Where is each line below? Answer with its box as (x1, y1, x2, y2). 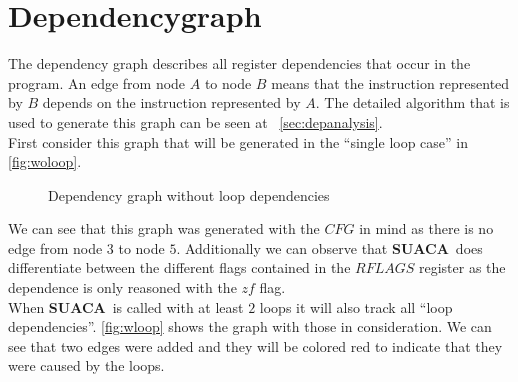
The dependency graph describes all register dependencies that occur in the (8, 53, 471, 74)
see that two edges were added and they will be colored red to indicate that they (8, 335, 503, 356)
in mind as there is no (359, 218, 494, 239)
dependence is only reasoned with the (8, 277, 237, 298)
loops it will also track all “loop (259, 296, 453, 317)
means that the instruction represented (271, 72, 510, 93)
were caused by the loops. (8, 355, 165, 376)
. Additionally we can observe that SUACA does (176, 237, 483, 258)
